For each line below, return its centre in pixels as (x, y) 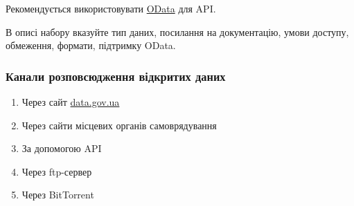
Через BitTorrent (58, 195)
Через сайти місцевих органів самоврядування (119, 125)
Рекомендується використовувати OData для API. (111, 8)
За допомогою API (62, 148)
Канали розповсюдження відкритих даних (116, 76)
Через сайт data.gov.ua (71, 102)
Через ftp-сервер (57, 171)
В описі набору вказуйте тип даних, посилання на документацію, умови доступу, (177, 31)
